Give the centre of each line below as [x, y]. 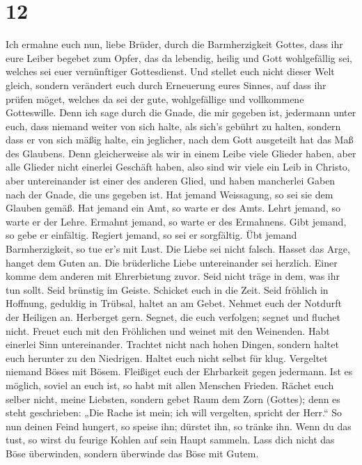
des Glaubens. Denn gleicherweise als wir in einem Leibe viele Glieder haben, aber [181, 153]
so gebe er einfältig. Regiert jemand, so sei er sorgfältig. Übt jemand [151, 235]
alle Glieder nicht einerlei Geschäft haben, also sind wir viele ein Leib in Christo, [178, 167]
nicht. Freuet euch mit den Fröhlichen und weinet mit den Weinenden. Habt [168, 330]
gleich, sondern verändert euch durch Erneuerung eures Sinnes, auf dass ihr [166, 85]
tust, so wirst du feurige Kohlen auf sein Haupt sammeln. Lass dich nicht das [170, 440]
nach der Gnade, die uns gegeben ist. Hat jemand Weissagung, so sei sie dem [170, 194]
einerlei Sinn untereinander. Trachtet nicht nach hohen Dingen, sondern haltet [172, 344]
